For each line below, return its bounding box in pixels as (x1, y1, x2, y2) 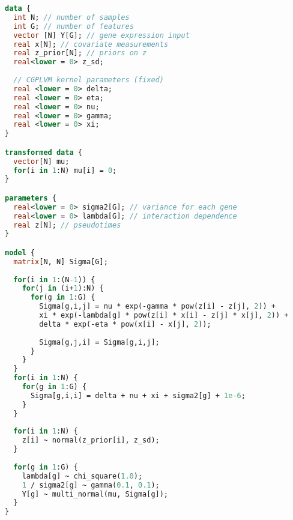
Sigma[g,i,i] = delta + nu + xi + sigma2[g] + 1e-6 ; (30, 391, 246, 400)
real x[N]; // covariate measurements (13, 40, 169, 49)
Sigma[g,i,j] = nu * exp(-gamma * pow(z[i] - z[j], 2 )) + (39, 302, 276, 311)
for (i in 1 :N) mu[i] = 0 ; (13, 166, 117, 175)
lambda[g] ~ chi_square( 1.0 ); (22, 471, 143, 480)
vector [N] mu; (13, 157, 70, 166)
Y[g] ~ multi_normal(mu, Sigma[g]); (22, 489, 169, 498)
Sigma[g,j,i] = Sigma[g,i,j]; (39, 337, 160, 346)
